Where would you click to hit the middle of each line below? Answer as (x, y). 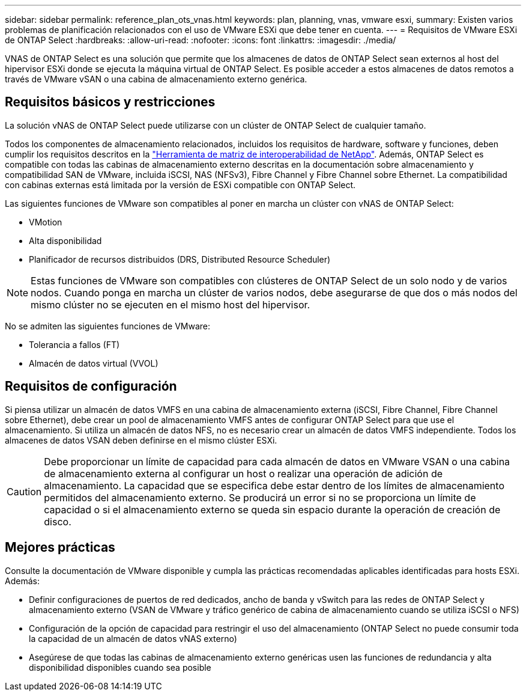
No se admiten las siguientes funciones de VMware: (108, 326)
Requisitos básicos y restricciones (110, 102)
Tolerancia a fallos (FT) (74, 344)
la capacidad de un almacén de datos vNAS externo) (133, 638)
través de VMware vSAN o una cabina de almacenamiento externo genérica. (156, 79)
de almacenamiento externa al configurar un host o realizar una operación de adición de (243, 473)
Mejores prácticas (60, 548)
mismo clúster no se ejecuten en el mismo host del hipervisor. (171, 304)
